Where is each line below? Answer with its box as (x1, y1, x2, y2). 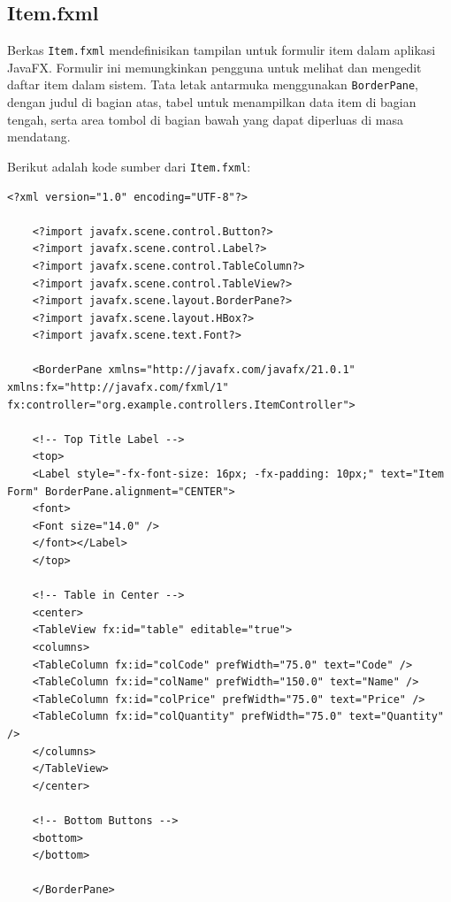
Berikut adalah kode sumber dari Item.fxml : (7, 157, 251, 175)
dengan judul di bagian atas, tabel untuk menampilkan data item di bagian (7, 93, 417, 111)
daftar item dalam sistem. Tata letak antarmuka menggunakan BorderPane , (7, 75, 419, 94)
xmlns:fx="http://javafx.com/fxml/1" (7, 381, 229, 394)
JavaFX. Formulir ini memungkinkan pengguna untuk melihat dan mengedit (7, 57, 422, 76)
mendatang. (7, 127, 71, 146)
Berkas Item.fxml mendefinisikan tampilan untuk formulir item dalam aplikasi (7, 41, 436, 59)
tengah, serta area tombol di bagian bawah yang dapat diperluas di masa (7, 110, 403, 128)
